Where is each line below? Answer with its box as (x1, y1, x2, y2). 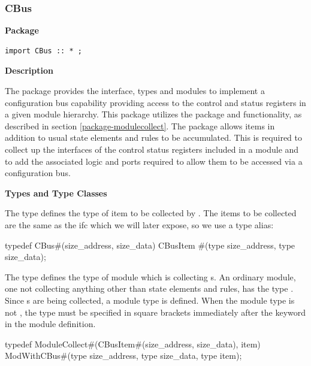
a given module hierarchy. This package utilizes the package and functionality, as (5, 108, 302, 120)
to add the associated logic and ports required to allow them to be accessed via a (5, 155, 303, 167)
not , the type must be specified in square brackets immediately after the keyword (5, 305, 306, 318)
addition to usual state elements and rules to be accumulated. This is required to (5, 131, 303, 144)
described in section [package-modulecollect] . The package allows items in (5, 119, 275, 132)
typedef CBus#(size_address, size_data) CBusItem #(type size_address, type (5, 238, 295, 251)
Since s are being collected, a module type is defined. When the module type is (5, 294, 295, 306)
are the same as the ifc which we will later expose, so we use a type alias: (5, 218, 274, 231)
